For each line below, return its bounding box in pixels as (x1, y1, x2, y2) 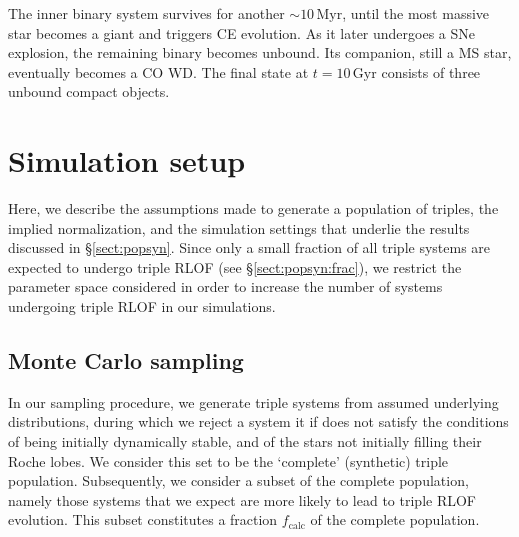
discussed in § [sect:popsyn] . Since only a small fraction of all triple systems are (8, 237, 491, 258)
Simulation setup (8, 140, 246, 181)
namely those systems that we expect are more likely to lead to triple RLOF (8, 489, 476, 510)
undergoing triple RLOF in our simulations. (8, 296, 276, 317)
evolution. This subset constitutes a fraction (8, 509, 278, 530)
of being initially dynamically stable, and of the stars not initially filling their (8, 431, 482, 452)
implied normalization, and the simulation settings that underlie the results (8, 217, 470, 238)
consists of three (381, 61, 481, 82)
